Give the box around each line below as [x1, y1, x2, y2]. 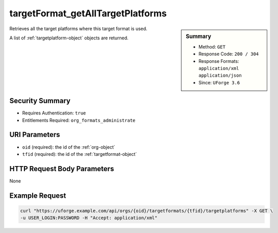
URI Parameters [9, 130, 61, 139]
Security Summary [9, 97, 71, 105]
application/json [198, 73, 242, 79]
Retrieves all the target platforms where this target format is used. [9, 26, 147, 32]
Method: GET [198, 43, 225, 50]
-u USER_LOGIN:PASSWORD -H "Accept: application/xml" [20, 215, 158, 221]
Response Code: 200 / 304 [198, 51, 259, 57]
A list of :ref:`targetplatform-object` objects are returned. [9, 35, 129, 41]
